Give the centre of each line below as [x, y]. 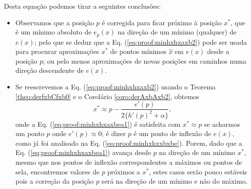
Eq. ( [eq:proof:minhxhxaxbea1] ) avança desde [83, 152]
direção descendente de [49, 70]
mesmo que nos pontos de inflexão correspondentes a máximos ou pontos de [129, 162]
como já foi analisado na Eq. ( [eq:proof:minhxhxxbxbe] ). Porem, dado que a [129, 143]
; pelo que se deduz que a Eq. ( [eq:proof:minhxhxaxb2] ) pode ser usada [141, 42]
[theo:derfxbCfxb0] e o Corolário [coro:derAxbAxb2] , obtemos [107, 96]
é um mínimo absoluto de [53, 32]
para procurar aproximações [57, 51]
